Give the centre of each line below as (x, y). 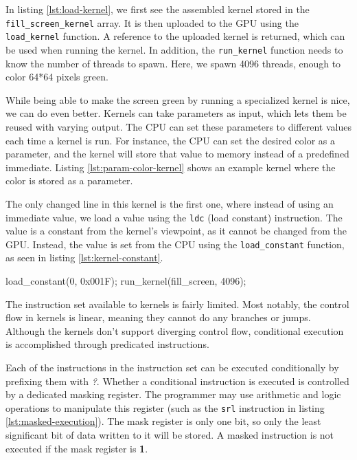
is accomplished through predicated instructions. (107, 344)
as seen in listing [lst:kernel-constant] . (84, 258)
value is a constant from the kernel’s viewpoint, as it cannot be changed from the (176, 231)
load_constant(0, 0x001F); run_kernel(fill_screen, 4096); (126, 281)
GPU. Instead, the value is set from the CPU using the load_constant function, (175, 244)
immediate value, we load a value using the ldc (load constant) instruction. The (174, 217)
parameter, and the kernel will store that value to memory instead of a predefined (177, 154)
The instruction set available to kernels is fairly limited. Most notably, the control (177, 304)
